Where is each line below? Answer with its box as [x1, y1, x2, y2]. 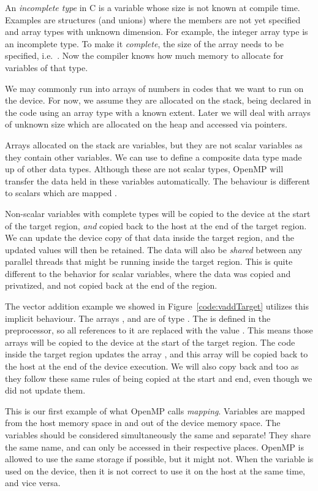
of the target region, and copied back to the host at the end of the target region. [5, 219, 307, 232]
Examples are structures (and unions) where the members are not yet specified [5, 13, 301, 26]
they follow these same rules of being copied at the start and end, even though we [5, 371, 312, 384]
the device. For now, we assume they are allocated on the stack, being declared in [5, 94, 311, 107]
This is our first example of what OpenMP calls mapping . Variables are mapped [5, 404, 305, 417]
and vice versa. [5, 476, 61, 489]
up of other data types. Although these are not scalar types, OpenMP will [5, 162, 284, 175]
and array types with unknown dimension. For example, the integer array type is [5, 25, 308, 38]
